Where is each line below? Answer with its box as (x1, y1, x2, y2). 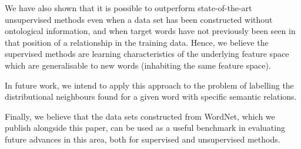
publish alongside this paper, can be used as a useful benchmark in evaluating (5, 121, 285, 134)
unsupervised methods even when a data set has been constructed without (5, 13, 273, 25)
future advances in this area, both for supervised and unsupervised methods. (5, 133, 280, 145)
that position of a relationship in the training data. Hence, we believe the (5, 36, 269, 48)
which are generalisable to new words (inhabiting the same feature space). (5, 59, 271, 71)
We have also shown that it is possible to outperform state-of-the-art (5, 2, 252, 13)
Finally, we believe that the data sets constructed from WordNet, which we (5, 110, 275, 122)
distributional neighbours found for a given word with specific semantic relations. (5, 90, 297, 103)
